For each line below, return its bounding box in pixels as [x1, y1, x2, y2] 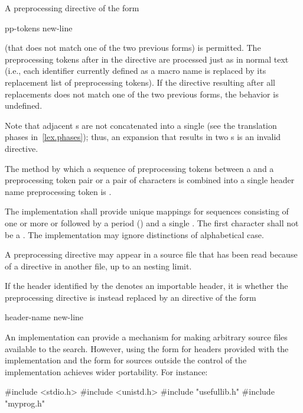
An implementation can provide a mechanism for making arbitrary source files [5, 331, 288, 343]
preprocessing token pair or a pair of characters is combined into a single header [5, 174, 295, 186]
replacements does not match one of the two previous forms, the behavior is [5, 87, 279, 100]
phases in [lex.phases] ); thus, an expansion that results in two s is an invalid [5, 131, 281, 143]
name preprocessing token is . [5, 185, 112, 197]
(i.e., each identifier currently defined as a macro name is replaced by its [5, 64, 266, 77]
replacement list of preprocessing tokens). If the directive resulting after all [5, 76, 275, 88]
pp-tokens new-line [5, 21, 73, 34]
